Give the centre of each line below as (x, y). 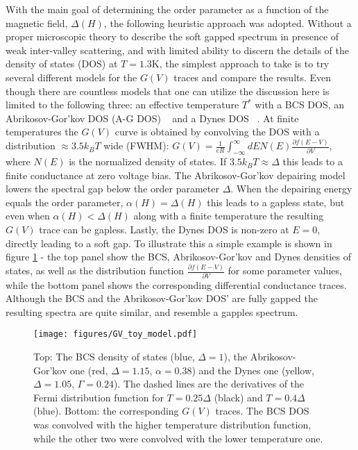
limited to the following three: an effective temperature (122, 105)
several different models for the (71, 77)
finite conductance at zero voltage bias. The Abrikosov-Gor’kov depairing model (176, 175)
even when (28, 216)
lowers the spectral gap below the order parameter (112, 189)
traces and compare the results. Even (253, 77)
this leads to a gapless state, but (276, 202)
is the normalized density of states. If (148, 161)
